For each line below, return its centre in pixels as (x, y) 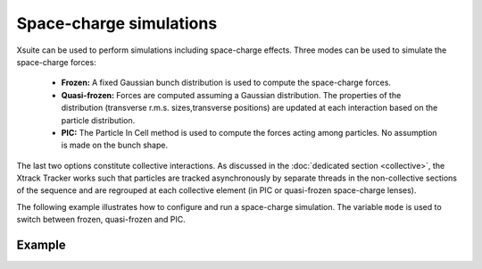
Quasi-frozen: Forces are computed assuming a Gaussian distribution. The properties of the (231, 95)
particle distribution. (98, 120)
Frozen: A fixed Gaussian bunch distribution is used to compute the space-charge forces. (226, 83)
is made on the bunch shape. (115, 145)
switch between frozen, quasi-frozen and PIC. (101, 220)
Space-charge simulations (117, 23)
